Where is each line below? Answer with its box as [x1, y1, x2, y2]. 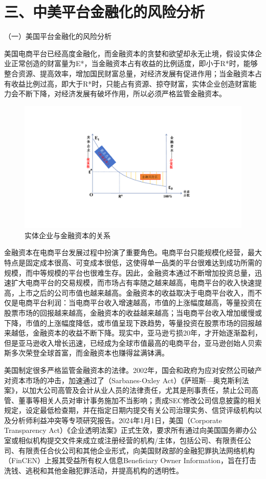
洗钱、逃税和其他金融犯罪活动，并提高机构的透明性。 [4, 465, 183, 475]
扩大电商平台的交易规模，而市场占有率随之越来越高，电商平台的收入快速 [11, 277, 255, 288]
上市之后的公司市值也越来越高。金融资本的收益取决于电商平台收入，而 [18, 287, 255, 298]
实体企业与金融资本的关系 [25, 230, 110, 240]
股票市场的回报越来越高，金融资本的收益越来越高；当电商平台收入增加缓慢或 [4, 307, 262, 318]
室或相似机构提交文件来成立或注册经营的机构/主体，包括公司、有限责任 [4, 435, 244, 446]
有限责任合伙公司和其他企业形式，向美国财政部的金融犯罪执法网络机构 [18, 445, 255, 455]
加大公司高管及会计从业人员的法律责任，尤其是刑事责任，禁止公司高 [29, 385, 258, 395]
